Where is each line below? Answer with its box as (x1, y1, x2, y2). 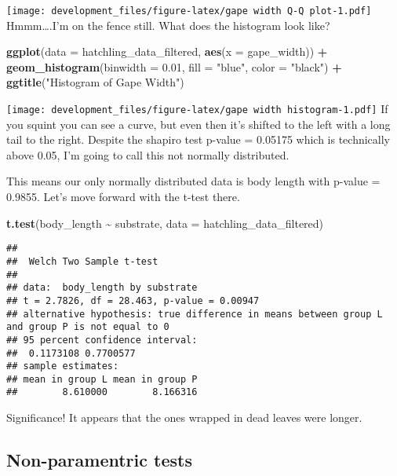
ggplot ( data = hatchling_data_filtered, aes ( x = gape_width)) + (6, 43, 328, 60)
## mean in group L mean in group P (6, 373, 198, 385)
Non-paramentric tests (6, 448, 192, 472)
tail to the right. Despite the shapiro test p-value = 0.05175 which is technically (6, 131, 391, 148)
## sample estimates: (6, 361, 119, 372)
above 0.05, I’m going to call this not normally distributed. (6, 146, 290, 163)
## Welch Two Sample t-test (6, 255, 158, 267)
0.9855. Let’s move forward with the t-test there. (6, 189, 240, 205)
